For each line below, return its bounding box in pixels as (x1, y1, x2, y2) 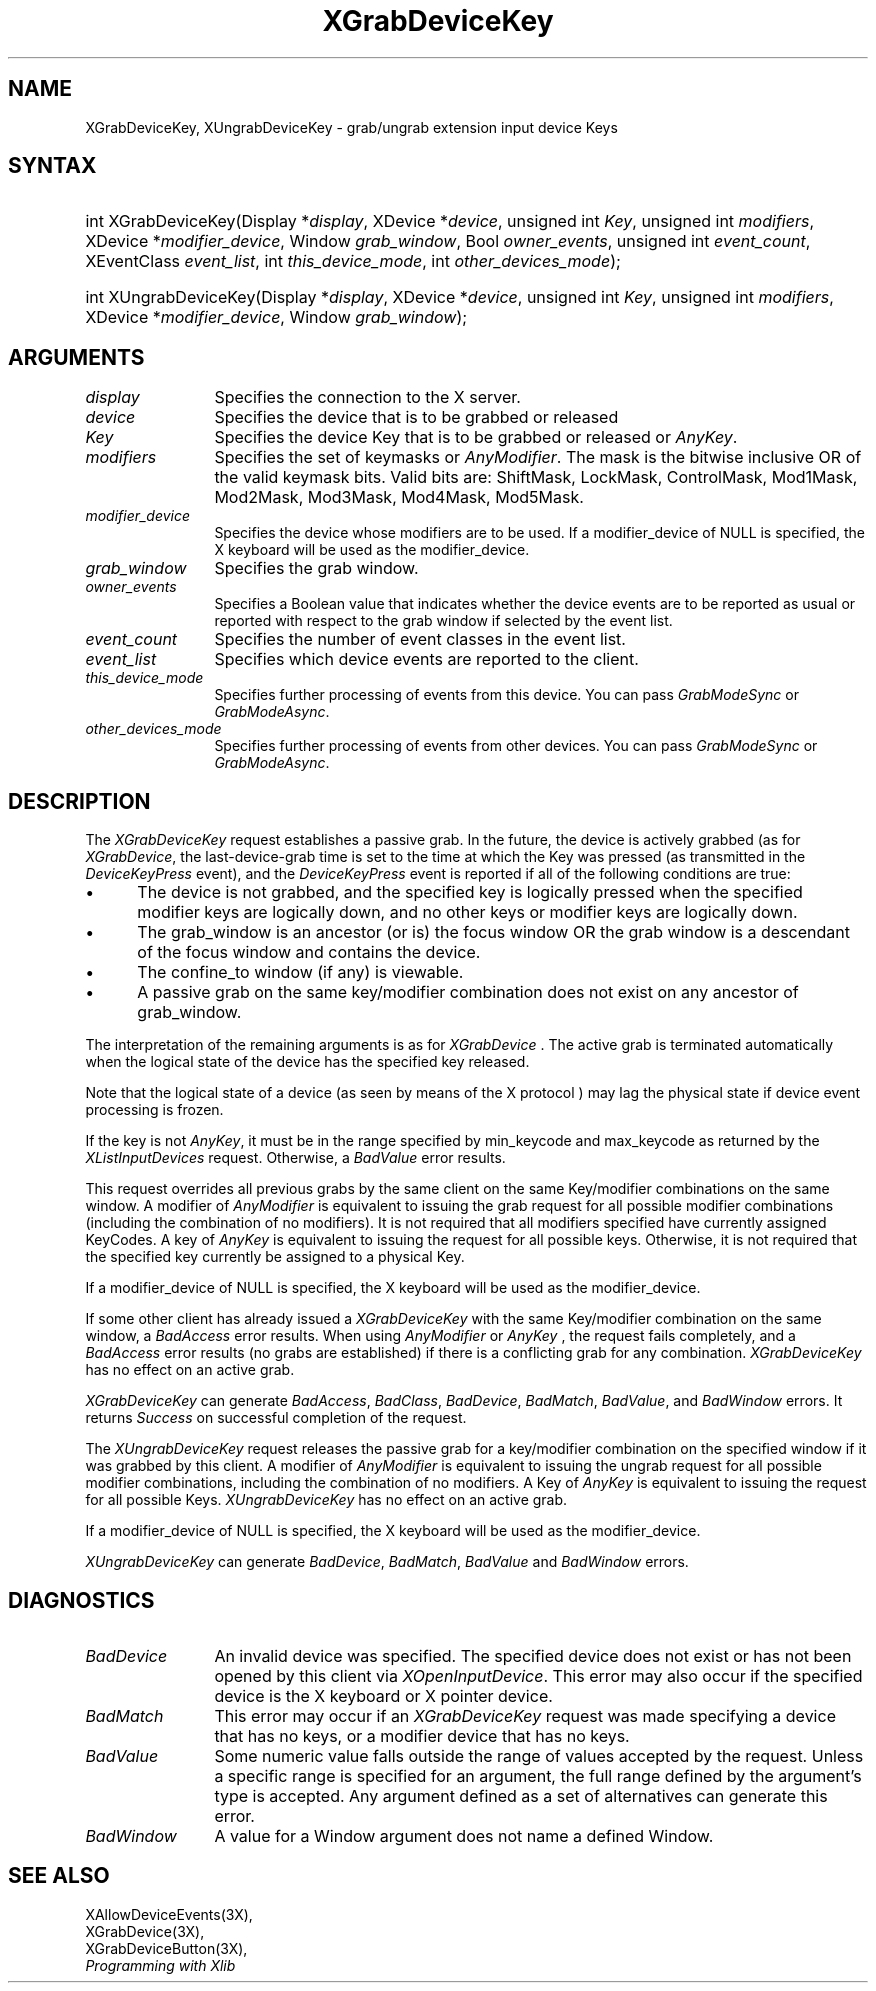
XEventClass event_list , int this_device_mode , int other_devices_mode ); (85, 251, 621, 272)
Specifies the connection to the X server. (214, 387, 521, 408)
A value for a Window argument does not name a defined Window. (214, 1825, 714, 1846)
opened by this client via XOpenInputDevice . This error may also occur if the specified (214, 1665, 863, 1686)
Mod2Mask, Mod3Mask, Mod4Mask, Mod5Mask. (214, 487, 584, 508)
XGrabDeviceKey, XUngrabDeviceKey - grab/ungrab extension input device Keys (85, 118, 618, 136)
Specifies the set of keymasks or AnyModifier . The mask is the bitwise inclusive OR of (214, 447, 862, 468)
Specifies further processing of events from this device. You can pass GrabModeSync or (214, 686, 799, 704)
